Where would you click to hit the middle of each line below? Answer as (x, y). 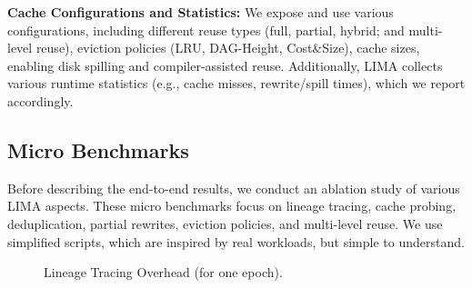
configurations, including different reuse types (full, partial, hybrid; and (206, 30)
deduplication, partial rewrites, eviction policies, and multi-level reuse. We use (225, 223)
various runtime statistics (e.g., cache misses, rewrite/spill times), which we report (236, 83)
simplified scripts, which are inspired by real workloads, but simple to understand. (236, 241)
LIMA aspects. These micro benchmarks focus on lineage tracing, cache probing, (232, 206)
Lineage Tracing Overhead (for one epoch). (163, 272)
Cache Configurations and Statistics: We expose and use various (201, 12)
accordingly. (40, 100)
